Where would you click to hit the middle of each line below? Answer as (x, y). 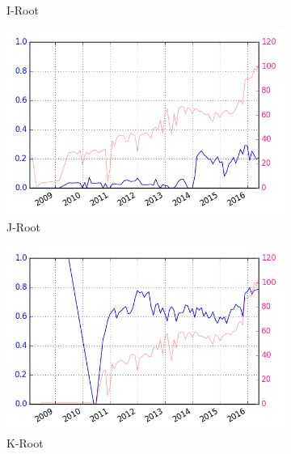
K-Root (25, 443)
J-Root (23, 226)
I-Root (23, 10)
